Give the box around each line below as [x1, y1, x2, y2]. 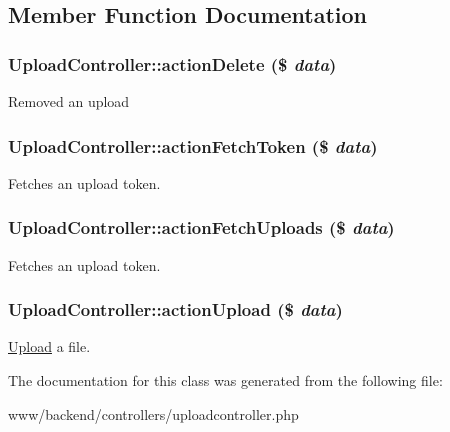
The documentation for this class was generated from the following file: [8, 370, 443, 391]
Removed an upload [8, 91, 130, 111]
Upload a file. [8, 336, 91, 357]
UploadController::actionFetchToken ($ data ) [8, 133, 378, 158]
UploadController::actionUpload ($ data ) [8, 297, 343, 322]
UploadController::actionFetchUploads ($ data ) [8, 215, 395, 240]
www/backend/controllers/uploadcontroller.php [8, 403, 299, 424]
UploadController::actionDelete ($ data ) [8, 51, 337, 76]
